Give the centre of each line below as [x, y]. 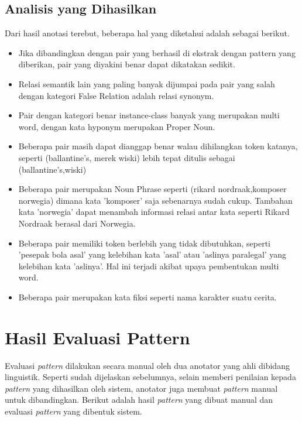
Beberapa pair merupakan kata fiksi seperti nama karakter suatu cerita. [147, 297]
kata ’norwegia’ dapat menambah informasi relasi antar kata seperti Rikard [154, 212]
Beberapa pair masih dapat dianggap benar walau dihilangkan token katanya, [158, 146]
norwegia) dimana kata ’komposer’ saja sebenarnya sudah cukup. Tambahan [155, 200]
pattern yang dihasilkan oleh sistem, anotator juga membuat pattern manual [141, 388]
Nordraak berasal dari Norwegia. [77, 223]
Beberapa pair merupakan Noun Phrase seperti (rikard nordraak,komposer [152, 189]
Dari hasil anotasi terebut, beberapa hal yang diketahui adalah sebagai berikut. [147, 33]
